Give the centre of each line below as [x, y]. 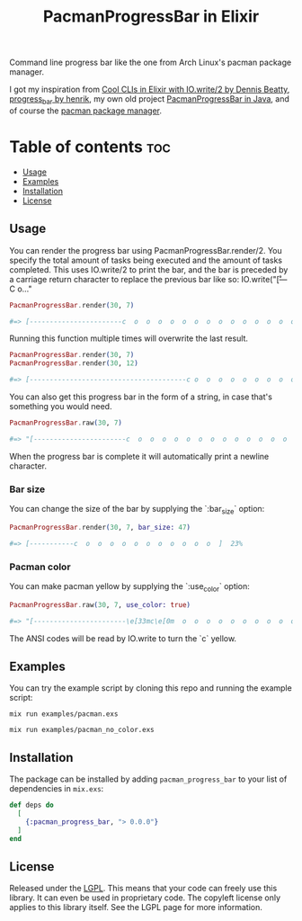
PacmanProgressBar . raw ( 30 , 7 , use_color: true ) [100, 604]
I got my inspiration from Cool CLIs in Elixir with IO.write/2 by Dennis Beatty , [150, 89]
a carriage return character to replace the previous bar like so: [124, 279]
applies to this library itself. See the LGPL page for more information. [136, 908]
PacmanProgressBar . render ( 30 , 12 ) [74, 363]
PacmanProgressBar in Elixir [151, 17]
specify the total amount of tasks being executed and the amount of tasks [146, 260]
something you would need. [61, 407]
